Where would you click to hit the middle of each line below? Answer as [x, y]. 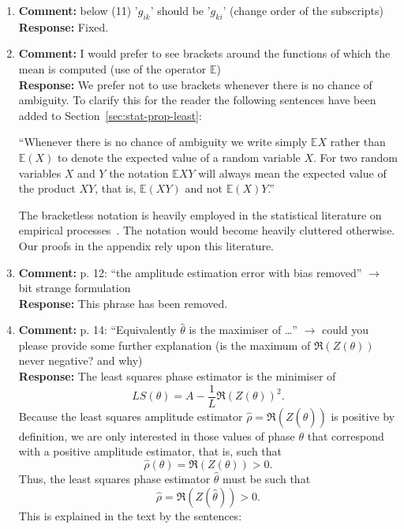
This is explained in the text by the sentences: [130, 515]
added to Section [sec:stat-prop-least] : [110, 115]
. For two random [355, 157]
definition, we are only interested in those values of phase [157, 435]
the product [47, 188]
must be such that [267, 479]
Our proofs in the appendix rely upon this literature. [146, 245]
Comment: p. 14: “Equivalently [97, 330]
